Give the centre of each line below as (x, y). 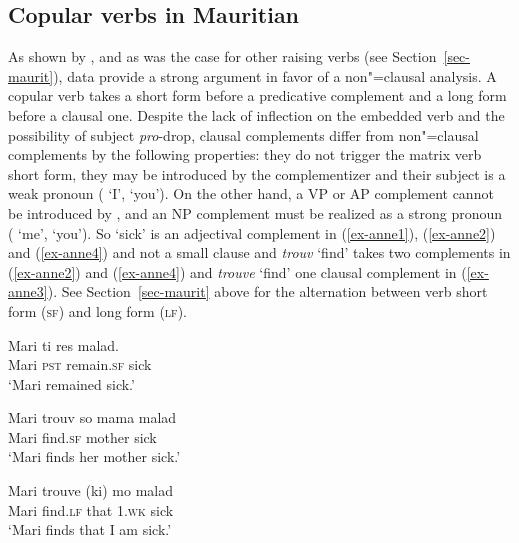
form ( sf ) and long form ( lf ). (97, 310)
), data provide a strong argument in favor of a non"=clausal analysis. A (275, 75)
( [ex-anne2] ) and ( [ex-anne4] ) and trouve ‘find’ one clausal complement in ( (237, 271)
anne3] (28, 291)
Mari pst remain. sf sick (80, 364)
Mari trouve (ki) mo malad (90, 490)
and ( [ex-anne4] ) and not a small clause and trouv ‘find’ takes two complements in (259, 252)
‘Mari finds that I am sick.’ (90, 529)
